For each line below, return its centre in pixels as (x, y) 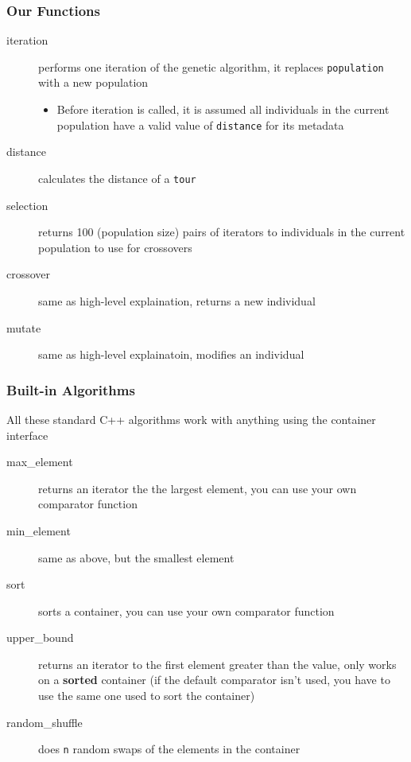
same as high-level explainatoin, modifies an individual (171, 354)
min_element (39, 530)
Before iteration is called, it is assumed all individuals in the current (223, 109)
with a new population (93, 82)
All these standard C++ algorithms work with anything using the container (191, 419)
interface (27, 435)
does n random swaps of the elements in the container (169, 749)
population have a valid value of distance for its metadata (200, 124)
